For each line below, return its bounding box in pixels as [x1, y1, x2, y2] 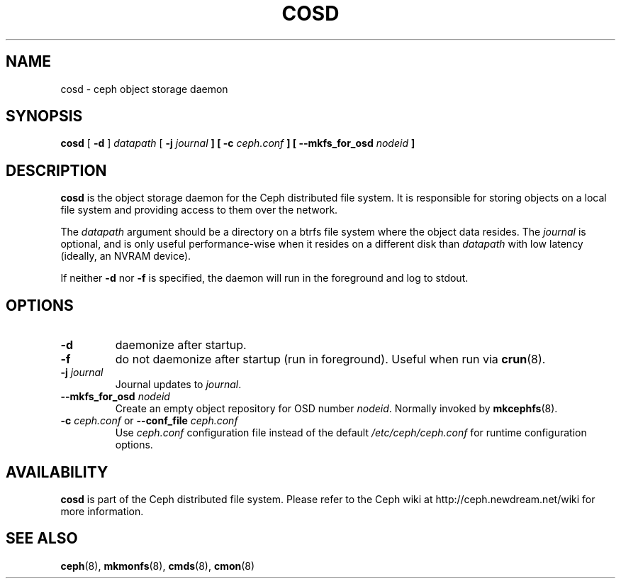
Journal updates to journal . [115, 378, 242, 391]
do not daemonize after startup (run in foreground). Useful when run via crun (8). [115, 352, 546, 367]
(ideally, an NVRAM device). [60, 250, 191, 263]
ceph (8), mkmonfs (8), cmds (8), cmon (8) [60, 559, 255, 572]
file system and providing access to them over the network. [60, 204, 338, 216]
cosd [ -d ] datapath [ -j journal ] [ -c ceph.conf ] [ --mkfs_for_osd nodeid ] [60, 137, 415, 150]
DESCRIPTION [6, 161, 107, 180]
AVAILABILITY [6, 463, 108, 481]
